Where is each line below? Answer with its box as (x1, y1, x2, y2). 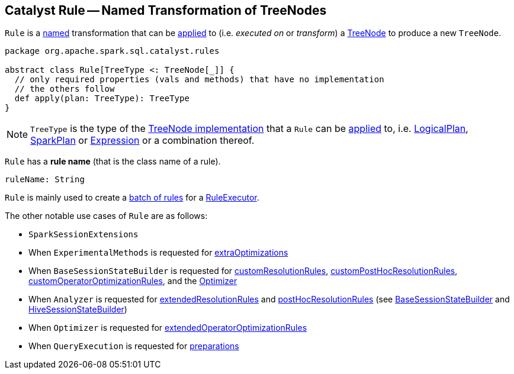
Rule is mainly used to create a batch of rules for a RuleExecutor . (5, 192, 259, 203)
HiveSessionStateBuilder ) (28, 304, 127, 315)
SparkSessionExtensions (28, 230, 139, 240)
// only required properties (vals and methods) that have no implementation (14, 75, 384, 85)
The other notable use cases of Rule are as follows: (5, 211, 208, 221)
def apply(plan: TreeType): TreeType (14, 93, 189, 104)
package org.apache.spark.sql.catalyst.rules (5, 46, 220, 56)
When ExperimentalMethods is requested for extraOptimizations (28, 247, 288, 258)
